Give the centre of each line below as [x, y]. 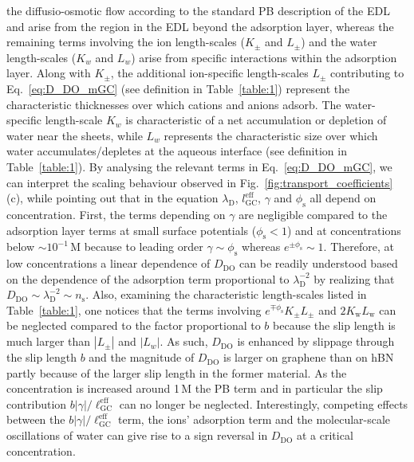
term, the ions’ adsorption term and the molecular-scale [254, 419]
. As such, [184, 341]
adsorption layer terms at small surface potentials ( [132, 230]
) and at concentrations [344, 230]
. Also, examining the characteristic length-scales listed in [226, 294]
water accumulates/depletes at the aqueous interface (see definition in [177, 151]
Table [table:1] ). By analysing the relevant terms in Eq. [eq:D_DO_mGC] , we [199, 166]
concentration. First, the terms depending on [116, 214]
